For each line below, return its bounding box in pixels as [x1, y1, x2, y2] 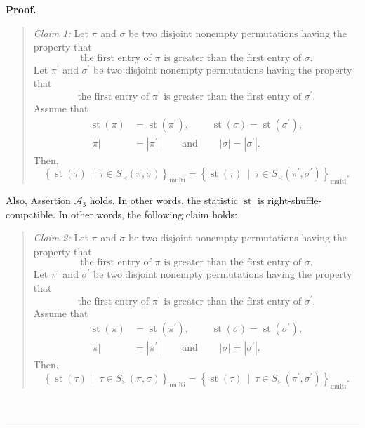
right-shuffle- [267, 193, 322, 208]
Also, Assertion [6, 193, 71, 208]
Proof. [6, 2, 36, 16]
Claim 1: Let [33, 25, 88, 40]
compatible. [6, 206, 55, 221]
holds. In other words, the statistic [89, 193, 238, 208]
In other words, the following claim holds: [58, 206, 238, 221]
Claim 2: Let [33, 230, 88, 245]
